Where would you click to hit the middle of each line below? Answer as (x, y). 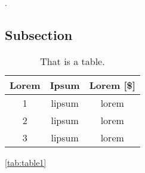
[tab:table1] (26, 162)
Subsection (39, 34)
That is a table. (72, 61)
